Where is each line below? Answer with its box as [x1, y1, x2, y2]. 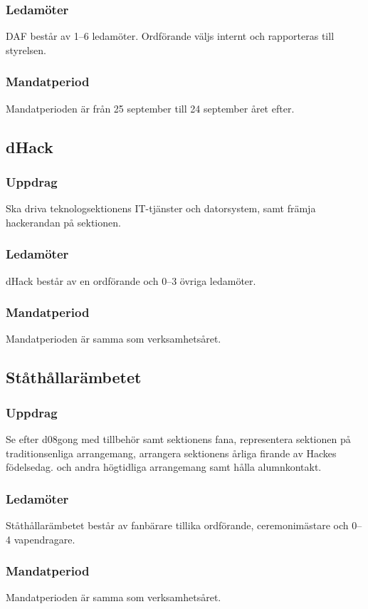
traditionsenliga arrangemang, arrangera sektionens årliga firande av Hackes [6, 445, 337, 460]
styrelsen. [6, 42, 46, 57]
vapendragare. [14, 531, 75, 546]
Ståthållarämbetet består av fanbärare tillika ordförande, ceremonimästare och [6, 518, 349, 533]
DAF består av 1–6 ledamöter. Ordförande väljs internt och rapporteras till [6, 28, 335, 43]
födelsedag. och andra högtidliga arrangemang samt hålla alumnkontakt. [6, 459, 322, 474]
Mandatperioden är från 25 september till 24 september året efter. [6, 100, 295, 115]
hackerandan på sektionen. [6, 214, 121, 229]
